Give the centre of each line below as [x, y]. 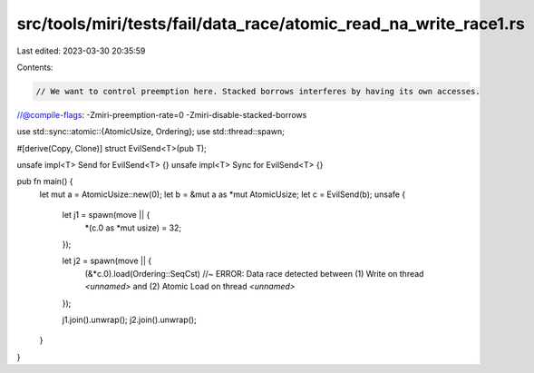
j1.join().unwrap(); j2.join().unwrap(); [129, 319]
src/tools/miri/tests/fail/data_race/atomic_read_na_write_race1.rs [271, 24]
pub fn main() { [45, 182]
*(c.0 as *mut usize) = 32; [133, 228]
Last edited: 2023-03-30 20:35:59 [81, 51]
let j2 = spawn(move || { [107, 261]
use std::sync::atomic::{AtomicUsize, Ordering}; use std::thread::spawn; [151, 132]
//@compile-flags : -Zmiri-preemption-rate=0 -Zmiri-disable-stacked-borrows [162, 114]
